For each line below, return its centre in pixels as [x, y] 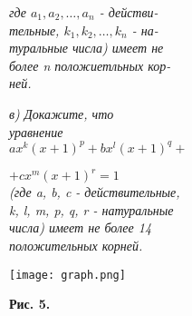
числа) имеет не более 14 [81, 227]
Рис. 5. [30, 304]
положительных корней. [76, 245]
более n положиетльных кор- [90, 65]
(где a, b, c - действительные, [95, 192]
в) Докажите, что [62, 113]
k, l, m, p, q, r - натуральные [91, 209]
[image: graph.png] [67, 275]
